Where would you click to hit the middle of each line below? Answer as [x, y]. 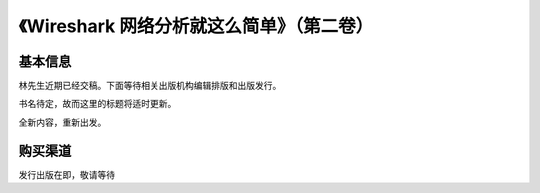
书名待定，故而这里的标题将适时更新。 [97, 104]
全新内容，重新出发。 [62, 122]
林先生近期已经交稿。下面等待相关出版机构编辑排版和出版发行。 [150, 86]
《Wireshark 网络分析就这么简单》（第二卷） [196, 26]
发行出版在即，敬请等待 [66, 174]
